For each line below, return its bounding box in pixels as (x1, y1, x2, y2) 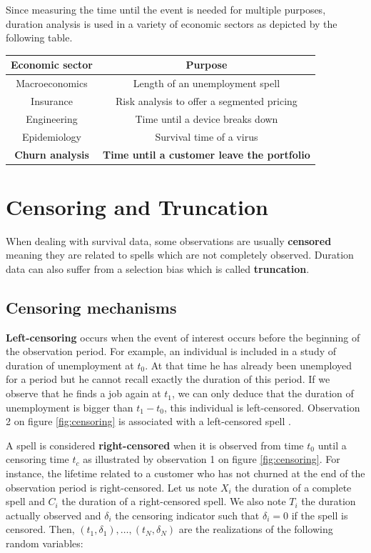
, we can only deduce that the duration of (172, 386, 354, 401)
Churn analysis (14, 146, 89, 161)
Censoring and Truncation (6, 191, 268, 221)
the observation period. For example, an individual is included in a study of (6, 344, 337, 359)
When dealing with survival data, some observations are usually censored (6, 233, 332, 248)
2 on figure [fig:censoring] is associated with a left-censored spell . (6, 414, 291, 429)
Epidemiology (21, 129, 82, 144)
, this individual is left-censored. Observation (163, 399, 360, 414)
